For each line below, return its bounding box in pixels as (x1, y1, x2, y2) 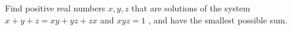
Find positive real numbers (5, 2, 106, 14)
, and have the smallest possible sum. (148, 13, 288, 26)
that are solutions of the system (131, 2, 250, 14)
